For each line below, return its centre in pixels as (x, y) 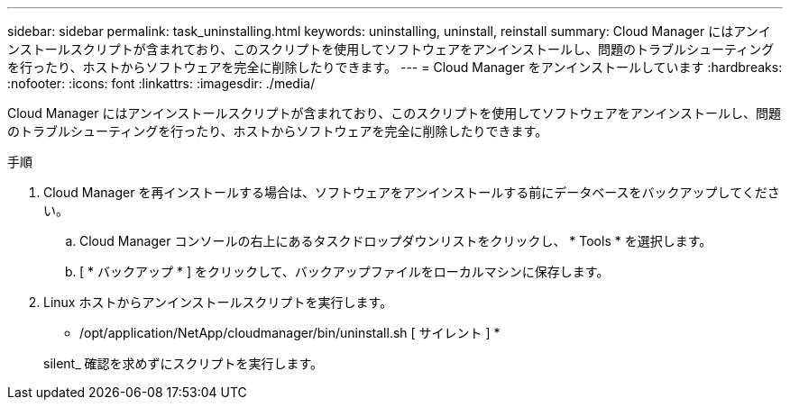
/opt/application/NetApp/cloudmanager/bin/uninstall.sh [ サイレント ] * (290, 333)
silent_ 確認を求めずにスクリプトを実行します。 (184, 363)
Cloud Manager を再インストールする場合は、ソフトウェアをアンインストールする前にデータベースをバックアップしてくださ (412, 192)
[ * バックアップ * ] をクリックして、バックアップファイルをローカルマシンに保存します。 (344, 271)
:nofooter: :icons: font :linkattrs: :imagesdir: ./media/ (161, 83)
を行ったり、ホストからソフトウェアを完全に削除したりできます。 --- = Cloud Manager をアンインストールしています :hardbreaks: (395, 67)
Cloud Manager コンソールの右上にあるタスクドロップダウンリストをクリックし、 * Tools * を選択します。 (396, 241)
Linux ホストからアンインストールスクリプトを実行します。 (218, 302)
